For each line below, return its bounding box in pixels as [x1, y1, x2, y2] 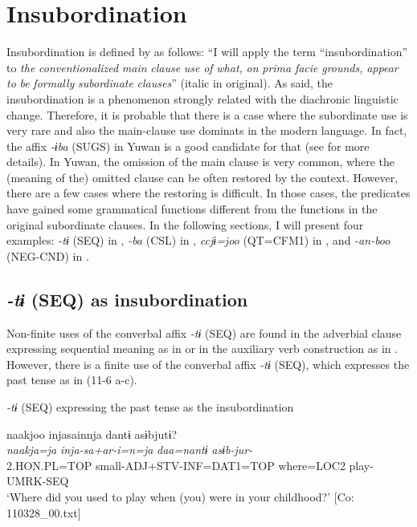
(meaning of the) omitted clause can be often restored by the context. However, [6, 168, 399, 185]
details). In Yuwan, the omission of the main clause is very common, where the [6, 153, 395, 170]
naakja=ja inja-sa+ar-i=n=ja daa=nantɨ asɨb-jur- [6, 441, 253, 458]
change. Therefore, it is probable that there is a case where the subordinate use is [6, 106, 408, 123]
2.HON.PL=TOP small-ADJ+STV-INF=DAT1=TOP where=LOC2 [6, 456, 345, 473]
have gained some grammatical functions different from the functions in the [6, 201, 378, 217]
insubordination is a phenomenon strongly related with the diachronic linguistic [6, 90, 399, 107]
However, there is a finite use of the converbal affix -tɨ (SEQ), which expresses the [6, 355, 410, 372]
